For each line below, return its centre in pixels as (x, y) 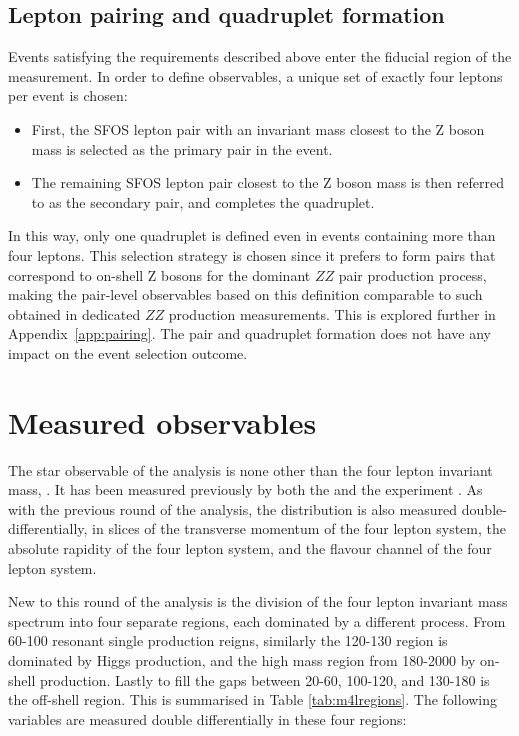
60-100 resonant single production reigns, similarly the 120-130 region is (228, 640)
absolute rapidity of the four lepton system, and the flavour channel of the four (250, 548)
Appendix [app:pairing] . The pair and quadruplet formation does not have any (249, 333)
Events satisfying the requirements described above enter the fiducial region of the (260, 56)
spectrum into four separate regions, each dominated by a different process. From (257, 620)
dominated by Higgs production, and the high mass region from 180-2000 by (242, 659)
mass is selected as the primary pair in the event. (182, 148)
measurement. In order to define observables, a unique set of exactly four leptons (255, 75)
